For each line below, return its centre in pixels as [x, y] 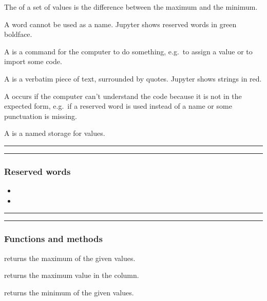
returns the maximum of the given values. [70, 258]
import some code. [33, 61]
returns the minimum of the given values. [69, 292]
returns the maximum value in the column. [72, 275]
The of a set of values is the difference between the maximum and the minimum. [131, 7]
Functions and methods [53, 239]
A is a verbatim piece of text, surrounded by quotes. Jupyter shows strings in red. [133, 78]
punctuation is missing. [41, 116]
